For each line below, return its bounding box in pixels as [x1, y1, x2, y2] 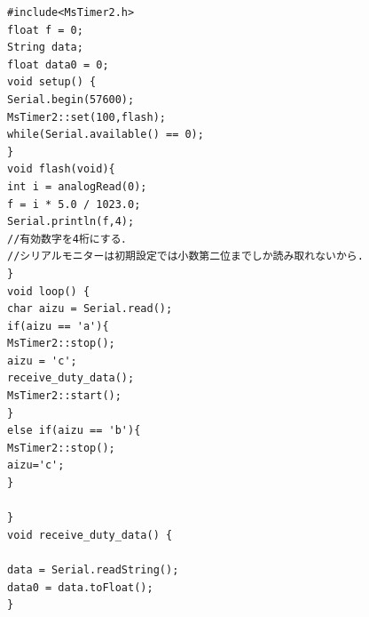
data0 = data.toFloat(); [7, 581, 153, 594]
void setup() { [7, 76, 97, 89]
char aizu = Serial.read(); [7, 302, 173, 316]
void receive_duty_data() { [7, 528, 173, 541]
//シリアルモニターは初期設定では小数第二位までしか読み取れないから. [7, 250, 364, 263]
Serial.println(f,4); [7, 215, 135, 228]
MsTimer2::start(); [7, 389, 122, 403]
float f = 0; [7, 23, 83, 36]
